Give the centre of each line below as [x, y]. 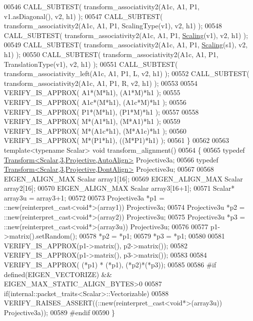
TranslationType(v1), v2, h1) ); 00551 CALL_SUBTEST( [91, 64]
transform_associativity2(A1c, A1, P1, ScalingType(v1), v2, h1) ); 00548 [113, 26]
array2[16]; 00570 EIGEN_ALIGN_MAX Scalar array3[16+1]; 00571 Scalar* [119, 188]
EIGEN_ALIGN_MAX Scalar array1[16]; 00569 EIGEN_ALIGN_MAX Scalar [124, 178]
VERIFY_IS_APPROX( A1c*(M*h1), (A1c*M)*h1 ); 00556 [95, 102]
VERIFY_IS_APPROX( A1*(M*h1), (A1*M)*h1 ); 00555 [92, 92]
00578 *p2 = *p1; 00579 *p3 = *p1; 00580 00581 [152, 236]
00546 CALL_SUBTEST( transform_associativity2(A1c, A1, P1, [102, 6]
